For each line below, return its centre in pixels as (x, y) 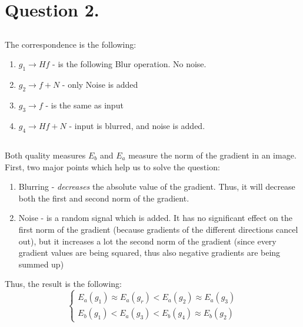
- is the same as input (84, 105)
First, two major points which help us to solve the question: (112, 166)
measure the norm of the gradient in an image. (212, 155)
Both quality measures (45, 155)
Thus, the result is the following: (63, 284)
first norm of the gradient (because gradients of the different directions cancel (158, 229)
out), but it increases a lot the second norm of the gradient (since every (147, 241)
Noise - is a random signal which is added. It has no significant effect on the (155, 218)
